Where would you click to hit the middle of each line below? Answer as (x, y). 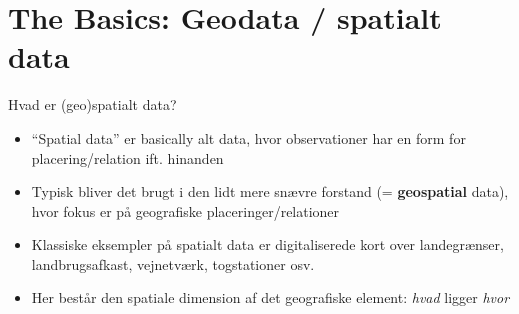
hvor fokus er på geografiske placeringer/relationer (185, 210)
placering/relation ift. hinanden (127, 157)
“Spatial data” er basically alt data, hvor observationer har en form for (248, 137)
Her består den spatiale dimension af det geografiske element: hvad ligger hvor (270, 297)
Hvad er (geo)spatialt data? (92, 104)
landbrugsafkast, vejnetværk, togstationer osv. (173, 263)
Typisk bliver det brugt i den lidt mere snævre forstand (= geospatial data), (270, 191)
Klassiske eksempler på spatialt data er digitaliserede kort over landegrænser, (267, 244)
